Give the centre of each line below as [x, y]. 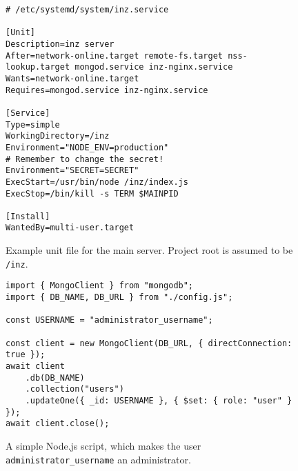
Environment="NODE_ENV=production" [87, 147]
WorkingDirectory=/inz [58, 136]
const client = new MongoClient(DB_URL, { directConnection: [149, 343]
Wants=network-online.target [72, 78]
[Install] [28, 216]
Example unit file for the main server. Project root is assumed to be [149, 250]
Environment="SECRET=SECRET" [72, 171]
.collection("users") [74, 389]
